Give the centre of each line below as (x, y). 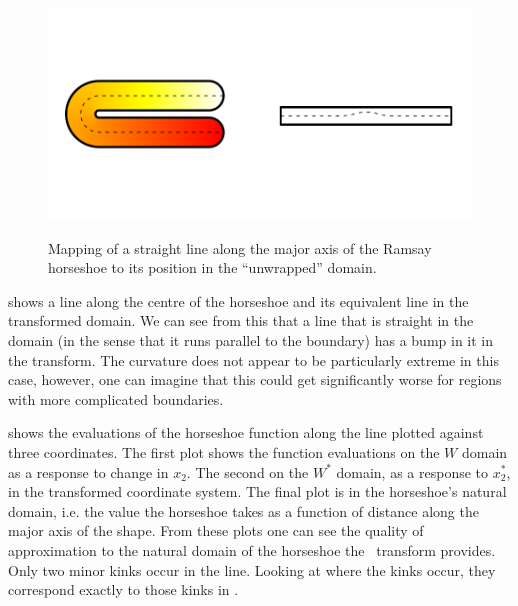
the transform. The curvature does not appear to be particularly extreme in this (253, 359)
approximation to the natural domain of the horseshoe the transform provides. (252, 549)
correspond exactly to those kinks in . (123, 589)
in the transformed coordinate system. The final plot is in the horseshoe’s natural (257, 491)
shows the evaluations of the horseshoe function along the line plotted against (246, 432)
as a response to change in (88, 471)
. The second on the (247, 471)
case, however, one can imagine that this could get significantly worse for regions (255, 379)
